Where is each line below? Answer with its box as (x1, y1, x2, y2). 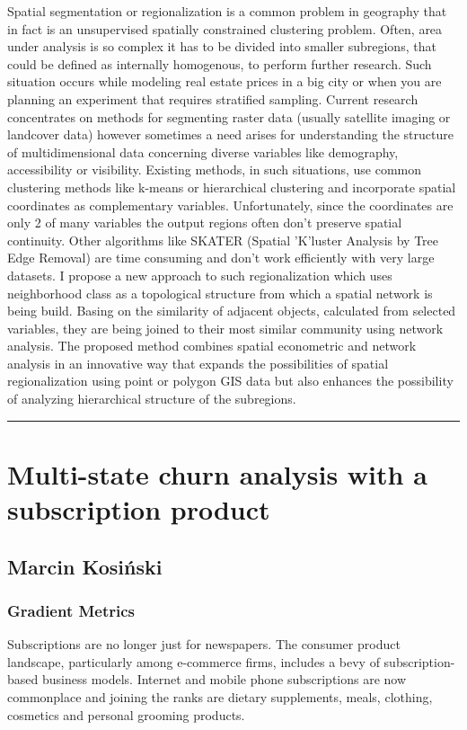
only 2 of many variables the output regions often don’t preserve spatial (7, 213, 402, 232)
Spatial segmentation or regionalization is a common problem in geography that (7, 2, 447, 20)
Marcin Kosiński (7, 552, 163, 580)
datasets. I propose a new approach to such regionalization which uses (7, 265, 392, 284)
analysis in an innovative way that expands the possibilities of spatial (7, 353, 389, 372)
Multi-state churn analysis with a (7, 455, 427, 492)
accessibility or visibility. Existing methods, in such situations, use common (7, 160, 421, 179)
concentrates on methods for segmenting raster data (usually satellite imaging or (7, 107, 451, 126)
